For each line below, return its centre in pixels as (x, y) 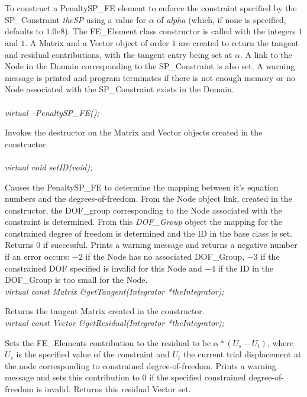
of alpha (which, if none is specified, (222, 19)
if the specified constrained (198, 377)
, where (280, 342)
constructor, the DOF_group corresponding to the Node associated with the (143, 210)
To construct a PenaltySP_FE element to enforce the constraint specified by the (151, 8)
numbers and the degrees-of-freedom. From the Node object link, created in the (148, 198)
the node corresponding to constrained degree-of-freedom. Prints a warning (140, 365)
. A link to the (266, 54)
